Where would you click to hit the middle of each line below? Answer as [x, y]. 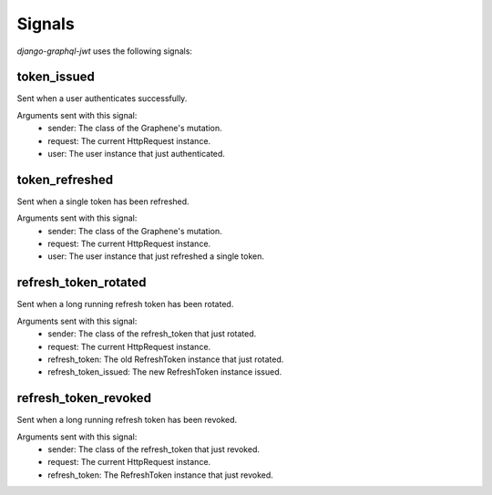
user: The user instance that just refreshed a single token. [156, 256]
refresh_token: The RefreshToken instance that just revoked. [160, 475]
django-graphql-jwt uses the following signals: [105, 51]
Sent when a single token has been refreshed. [103, 201]
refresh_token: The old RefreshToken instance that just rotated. [166, 359]
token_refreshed [65, 179]
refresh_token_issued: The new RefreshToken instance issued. [165, 372]
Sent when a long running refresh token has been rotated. [125, 304]
